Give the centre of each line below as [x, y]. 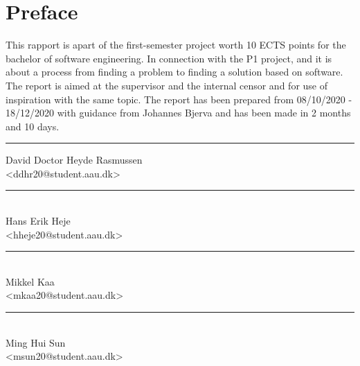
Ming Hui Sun [36, 342]
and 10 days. [33, 126]
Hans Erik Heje [38, 221]
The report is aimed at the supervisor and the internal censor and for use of [166, 85]
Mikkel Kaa [30, 281]
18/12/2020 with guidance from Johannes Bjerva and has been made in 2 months [178, 113]
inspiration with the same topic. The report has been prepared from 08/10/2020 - [179, 99]
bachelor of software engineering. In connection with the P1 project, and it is [169, 58]
